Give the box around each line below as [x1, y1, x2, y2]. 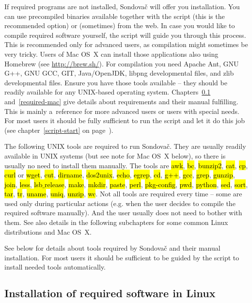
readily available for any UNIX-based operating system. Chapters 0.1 [4, 87, 211, 97]
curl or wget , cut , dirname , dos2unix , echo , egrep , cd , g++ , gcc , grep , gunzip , [4, 170, 235, 180]
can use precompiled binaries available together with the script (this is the [4, 11, 225, 21]
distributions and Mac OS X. [4, 226, 92, 237]
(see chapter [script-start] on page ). [4, 125, 113, 135]
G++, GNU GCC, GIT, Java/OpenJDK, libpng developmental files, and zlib [4, 68, 234, 78]
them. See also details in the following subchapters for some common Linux [4, 217, 228, 227]
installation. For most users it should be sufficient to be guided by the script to [4, 252, 239, 262]
